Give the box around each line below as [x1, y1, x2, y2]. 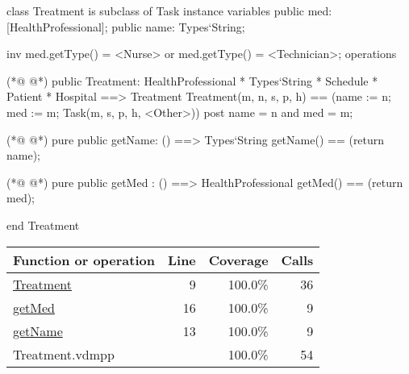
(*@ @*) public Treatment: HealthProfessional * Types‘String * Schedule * [6, 72, 378, 89]
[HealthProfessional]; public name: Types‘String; [6, 18, 245, 35]
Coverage [208, 250, 269, 269]
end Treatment [6, 216, 80, 233]
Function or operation [13, 250, 155, 269]
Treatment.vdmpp [13, 344, 115, 364]
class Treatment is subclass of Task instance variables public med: [6, 2, 332, 19]
